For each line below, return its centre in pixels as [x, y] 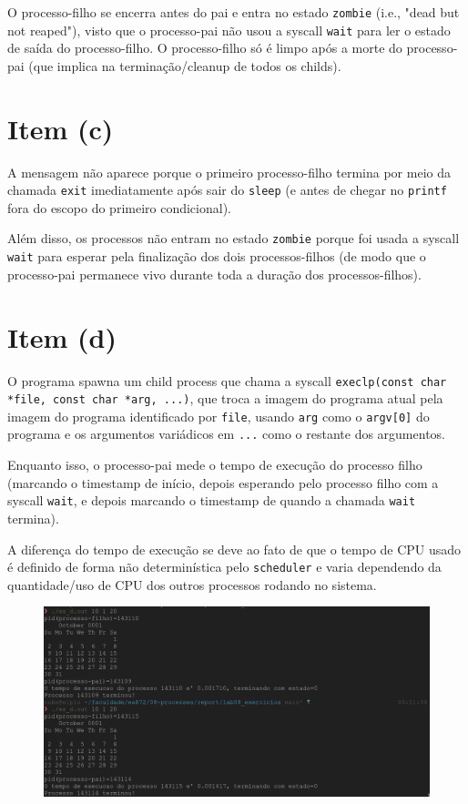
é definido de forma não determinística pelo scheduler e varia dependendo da [224, 567]
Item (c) [61, 128]
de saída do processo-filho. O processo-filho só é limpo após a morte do [205, 48]
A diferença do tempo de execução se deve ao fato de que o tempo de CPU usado [234, 549]
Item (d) [62, 336]
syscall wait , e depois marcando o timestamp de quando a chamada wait [212, 500]
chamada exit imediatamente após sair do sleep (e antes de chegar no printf [227, 190]
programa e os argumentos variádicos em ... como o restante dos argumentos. [226, 434]
